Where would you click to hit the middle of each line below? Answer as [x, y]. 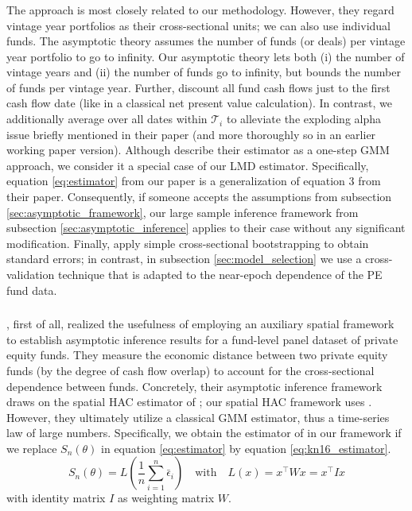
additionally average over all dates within [107, 119]
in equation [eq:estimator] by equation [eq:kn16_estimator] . [246, 448]
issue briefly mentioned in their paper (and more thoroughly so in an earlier [191, 134]
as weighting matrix [166, 498]
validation [31, 275]
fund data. [32, 290]
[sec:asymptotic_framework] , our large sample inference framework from [183, 212]
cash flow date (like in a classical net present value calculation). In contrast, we [199, 103]
